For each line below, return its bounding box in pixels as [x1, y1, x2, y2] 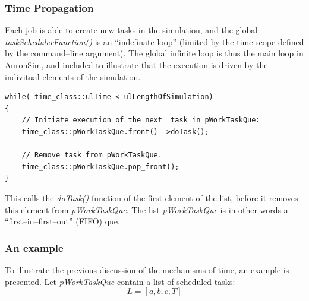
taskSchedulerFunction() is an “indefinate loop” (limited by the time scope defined [5, 35, 304, 47]
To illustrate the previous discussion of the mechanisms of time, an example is [5, 263, 289, 275]
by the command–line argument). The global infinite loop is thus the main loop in [5, 47, 304, 59]
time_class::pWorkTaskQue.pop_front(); [21, 162, 179, 171]
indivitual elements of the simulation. [5, 70, 141, 83]
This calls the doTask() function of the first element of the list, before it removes [5, 191, 298, 204]
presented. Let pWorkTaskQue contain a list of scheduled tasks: [5, 275, 235, 287]
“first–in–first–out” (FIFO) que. [5, 215, 120, 227]
